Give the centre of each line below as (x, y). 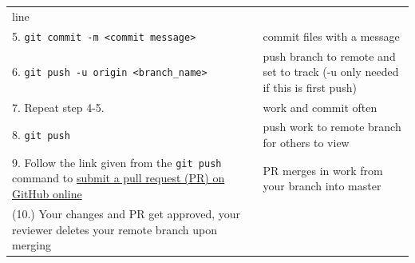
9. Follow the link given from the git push (117, 162)
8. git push (41, 135)
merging (32, 245)
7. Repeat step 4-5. (58, 107)
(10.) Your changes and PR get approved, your (126, 213)
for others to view (306, 142)
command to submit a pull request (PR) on (119, 178)
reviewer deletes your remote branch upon (115, 229)
